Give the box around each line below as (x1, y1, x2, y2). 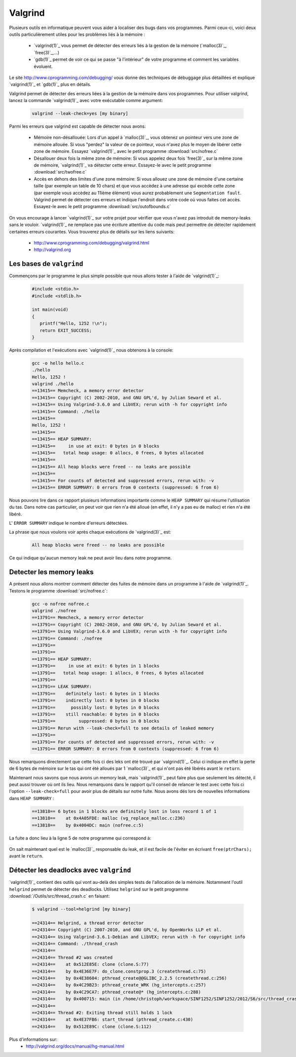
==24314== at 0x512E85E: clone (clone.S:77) (32, 962, 149, 967)
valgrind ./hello (32, 381, 74, 387)
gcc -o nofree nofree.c (32, 601, 90, 607)
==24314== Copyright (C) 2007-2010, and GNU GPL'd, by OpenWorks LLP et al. (32, 927, 222, 933)
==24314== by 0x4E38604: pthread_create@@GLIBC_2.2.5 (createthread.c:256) (32, 975, 227, 981)
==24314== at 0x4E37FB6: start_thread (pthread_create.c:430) (32, 1017, 193, 1022)
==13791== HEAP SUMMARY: (32, 656, 92, 662)
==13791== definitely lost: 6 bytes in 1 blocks (32, 691, 160, 696)
